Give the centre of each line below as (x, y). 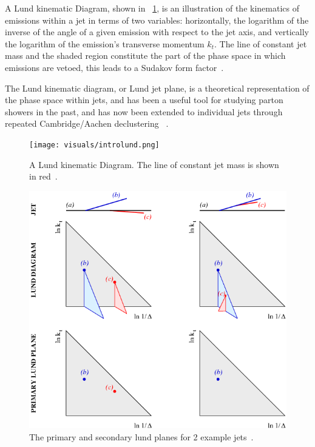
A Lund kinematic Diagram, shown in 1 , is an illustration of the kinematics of (152, 8)
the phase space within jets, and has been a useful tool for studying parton (144, 100)
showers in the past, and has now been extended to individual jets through (144, 111)
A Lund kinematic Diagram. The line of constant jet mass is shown (154, 164)
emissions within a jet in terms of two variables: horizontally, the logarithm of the (157, 20)
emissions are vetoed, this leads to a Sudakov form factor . (114, 67)
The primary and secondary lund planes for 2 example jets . (141, 436)
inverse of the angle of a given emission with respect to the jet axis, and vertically (157, 32)
